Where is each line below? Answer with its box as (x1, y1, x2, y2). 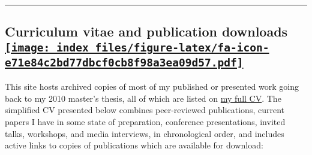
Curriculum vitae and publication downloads (5, 22, 288, 41)
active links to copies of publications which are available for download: (5, 139, 263, 151)
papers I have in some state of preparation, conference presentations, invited (5, 115, 286, 127)
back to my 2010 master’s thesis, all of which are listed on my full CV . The (5, 92, 281, 104)
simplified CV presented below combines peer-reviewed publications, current (5, 104, 284, 116)
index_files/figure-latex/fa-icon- (56, 41, 269, 54)
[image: (5, 41, 50, 54)
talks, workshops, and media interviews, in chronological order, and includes (5, 127, 284, 139)
